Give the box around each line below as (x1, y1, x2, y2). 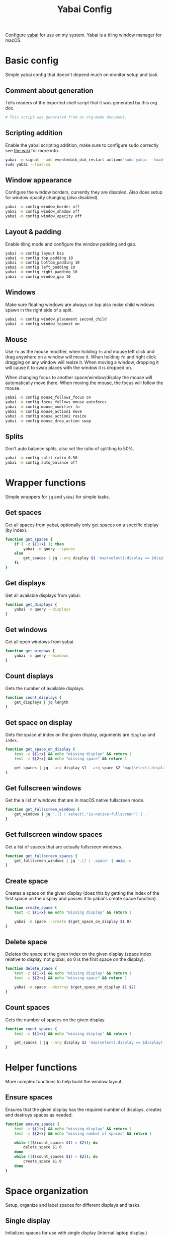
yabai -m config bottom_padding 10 (5, 260, 80, 265)
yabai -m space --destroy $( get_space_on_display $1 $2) (14, 984, 136, 990)
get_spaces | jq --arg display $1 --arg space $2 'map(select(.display (14, 765, 167, 770)
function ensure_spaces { (5, 1122, 59, 1127)
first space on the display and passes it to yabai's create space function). (5, 896, 157, 902)
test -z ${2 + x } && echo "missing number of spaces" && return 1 (14, 1131, 152, 1136)
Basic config (5, 55, 59, 67)
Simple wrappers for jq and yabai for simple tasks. (5, 494, 110, 500)
